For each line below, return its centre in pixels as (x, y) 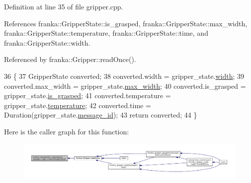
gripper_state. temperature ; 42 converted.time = (78, 105)
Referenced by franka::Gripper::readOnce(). (70, 59)
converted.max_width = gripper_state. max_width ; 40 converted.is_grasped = (125, 86)
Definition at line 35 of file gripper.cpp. (64, 6)
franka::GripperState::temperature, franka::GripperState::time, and (106, 33)
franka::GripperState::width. (47, 42)
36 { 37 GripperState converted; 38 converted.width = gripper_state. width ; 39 (124, 76)
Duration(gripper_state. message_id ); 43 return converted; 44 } (101, 115)
